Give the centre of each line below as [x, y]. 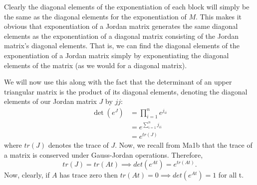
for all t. [231, 175]
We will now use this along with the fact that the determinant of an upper [118, 82]
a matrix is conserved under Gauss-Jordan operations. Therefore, [104, 154]
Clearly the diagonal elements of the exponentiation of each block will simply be [127, 6]
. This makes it [219, 16]
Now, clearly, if [27, 175]
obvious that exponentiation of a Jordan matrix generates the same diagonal [121, 26]
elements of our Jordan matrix [50, 101]
